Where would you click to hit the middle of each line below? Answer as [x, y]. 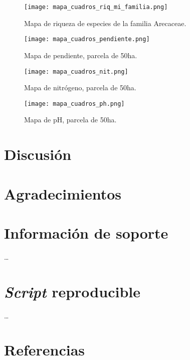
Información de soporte [86, 232]
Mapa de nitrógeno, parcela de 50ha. [80, 87]
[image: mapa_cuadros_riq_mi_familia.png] [96, 7]
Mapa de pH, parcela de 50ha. [70, 120]
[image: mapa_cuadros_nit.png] [76, 71]
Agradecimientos [63, 193]
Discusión [38, 154]
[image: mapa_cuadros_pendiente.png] [87, 39]
